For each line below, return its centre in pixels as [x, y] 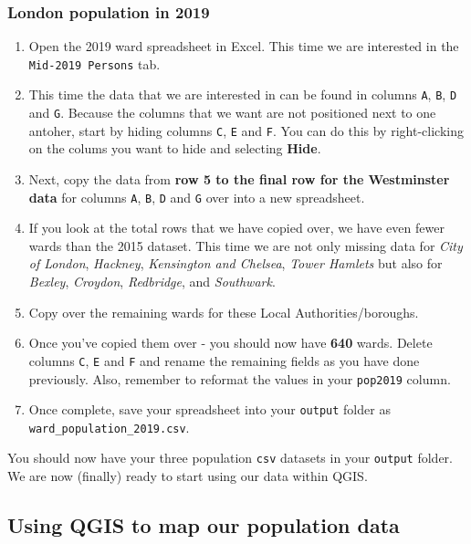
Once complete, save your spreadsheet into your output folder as [209, 409]
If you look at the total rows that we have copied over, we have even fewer [236, 228]
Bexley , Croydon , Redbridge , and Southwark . [152, 282]
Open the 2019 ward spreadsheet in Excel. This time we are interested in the [244, 46]
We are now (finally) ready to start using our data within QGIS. [188, 476]
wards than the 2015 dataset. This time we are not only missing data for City [246, 245]
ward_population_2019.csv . [109, 427]
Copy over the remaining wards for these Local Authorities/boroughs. [224, 312]
